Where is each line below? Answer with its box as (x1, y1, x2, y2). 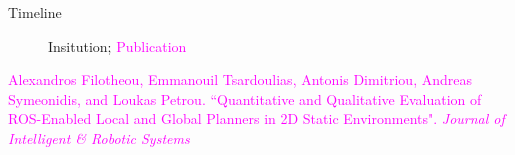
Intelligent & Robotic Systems (8, 127, 190, 148)
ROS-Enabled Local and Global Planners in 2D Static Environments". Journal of (8, 108, 505, 129)
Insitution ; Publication (48, 35, 187, 56)
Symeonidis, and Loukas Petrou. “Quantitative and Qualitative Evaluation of (8, 88, 482, 109)
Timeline (8, 2, 62, 22)
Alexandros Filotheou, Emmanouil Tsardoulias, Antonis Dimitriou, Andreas (8, 69, 472, 90)
